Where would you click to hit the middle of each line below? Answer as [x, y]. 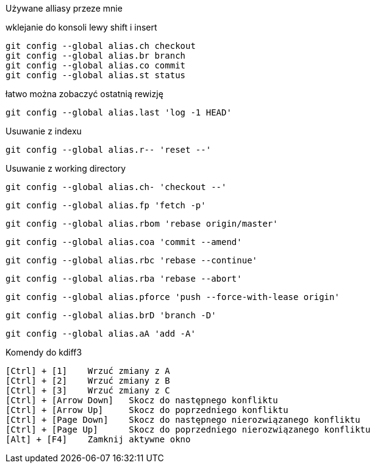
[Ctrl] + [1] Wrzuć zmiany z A [88, 371]
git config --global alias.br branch [96, 56]
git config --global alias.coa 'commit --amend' [124, 242]
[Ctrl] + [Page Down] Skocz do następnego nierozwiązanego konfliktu [183, 420]
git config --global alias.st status [96, 75]
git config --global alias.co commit [96, 65]
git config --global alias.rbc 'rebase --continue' [132, 260]
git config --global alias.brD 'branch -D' [111, 315]
